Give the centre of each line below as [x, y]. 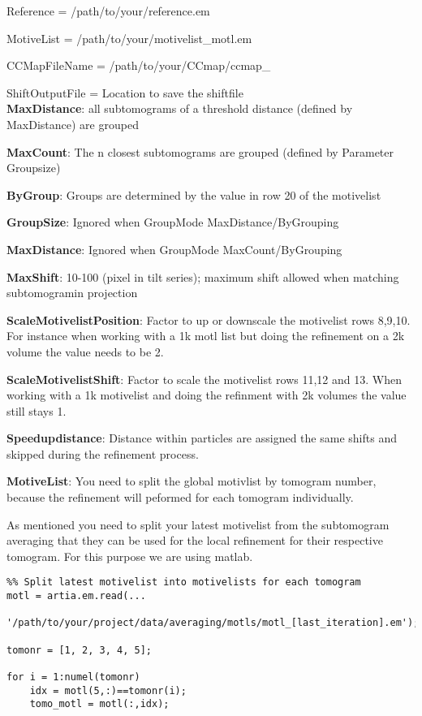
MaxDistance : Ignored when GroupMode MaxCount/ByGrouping [174, 249]
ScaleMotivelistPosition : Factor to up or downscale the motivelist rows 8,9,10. [209, 319]
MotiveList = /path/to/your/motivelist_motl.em [129, 38]
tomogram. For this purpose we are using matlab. [130, 556]
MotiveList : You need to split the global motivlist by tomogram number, [192, 481]
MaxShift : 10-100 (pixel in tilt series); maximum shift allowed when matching [203, 276]
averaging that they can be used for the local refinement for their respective [195, 540]
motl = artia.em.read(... [76, 596]
